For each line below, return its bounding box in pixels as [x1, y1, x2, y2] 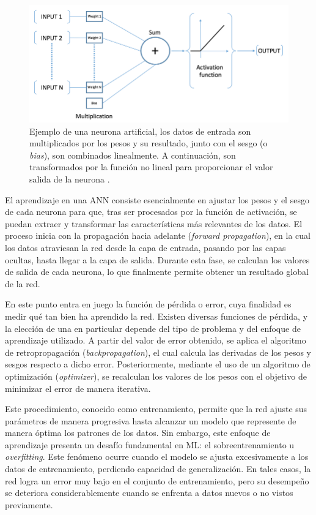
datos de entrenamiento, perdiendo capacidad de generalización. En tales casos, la [5, 462, 311, 475]
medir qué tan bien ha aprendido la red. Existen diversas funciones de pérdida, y [5, 309, 308, 322]
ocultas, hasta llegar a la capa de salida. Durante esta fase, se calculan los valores [5, 253, 310, 266]
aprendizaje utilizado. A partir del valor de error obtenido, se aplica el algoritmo [5, 334, 306, 347]
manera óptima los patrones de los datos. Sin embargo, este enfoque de [5, 426, 271, 439]
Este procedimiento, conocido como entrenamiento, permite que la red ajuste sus [5, 402, 307, 415]
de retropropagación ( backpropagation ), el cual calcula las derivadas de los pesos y [5, 345, 311, 358]
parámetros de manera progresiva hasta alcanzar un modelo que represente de [5, 414, 296, 427]
